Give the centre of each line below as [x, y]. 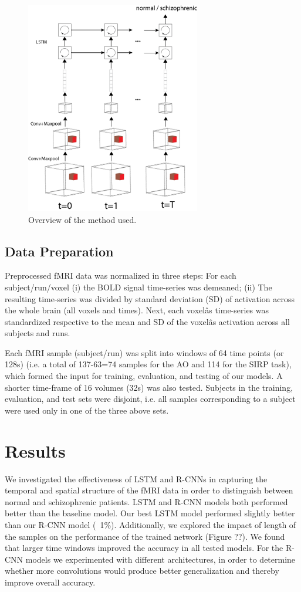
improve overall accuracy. [50, 582]
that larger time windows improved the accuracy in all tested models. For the [144, 548]
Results [35, 450]
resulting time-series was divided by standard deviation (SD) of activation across [150, 298]
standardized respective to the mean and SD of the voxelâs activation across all [147, 321]
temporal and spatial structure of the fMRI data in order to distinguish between [149, 490]
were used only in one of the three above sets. [87, 410]
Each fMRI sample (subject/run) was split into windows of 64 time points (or [144, 352]
